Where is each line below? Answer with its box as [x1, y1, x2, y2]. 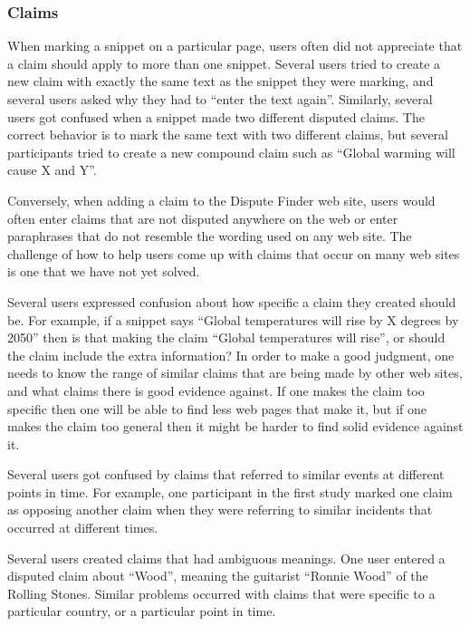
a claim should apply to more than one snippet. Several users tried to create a [7, 53, 441, 72]
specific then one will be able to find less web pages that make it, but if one [7, 399, 427, 418]
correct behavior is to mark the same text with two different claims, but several [7, 125, 448, 144]
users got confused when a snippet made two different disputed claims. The [7, 107, 425, 126]
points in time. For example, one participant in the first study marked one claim [7, 482, 453, 501]
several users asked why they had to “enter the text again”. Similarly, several [7, 90, 433, 108]
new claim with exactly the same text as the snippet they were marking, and [7, 72, 434, 91]
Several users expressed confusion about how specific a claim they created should [7, 292, 456, 311]
